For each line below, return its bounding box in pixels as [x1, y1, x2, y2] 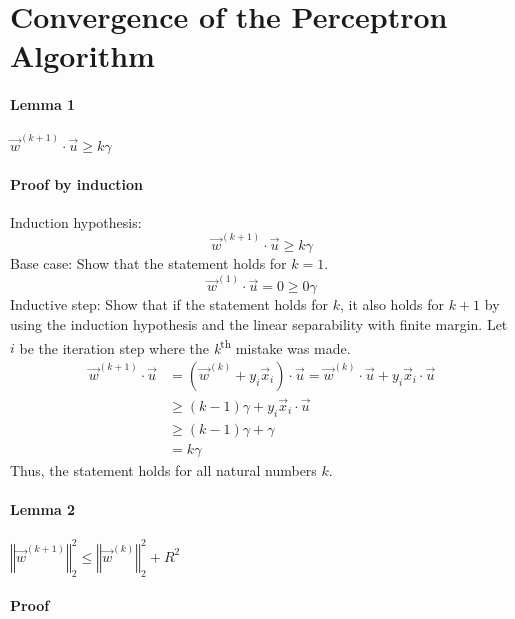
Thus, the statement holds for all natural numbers [10, 459, 317, 480]
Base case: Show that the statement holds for [10, 253, 287, 274]
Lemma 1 [10, 94, 76, 115]
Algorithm [10, 35, 155, 76]
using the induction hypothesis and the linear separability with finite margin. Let [10, 313, 508, 334]
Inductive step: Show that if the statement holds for [10, 294, 328, 315]
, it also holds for [339, 294, 445, 315]
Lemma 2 [10, 499, 76, 520]
